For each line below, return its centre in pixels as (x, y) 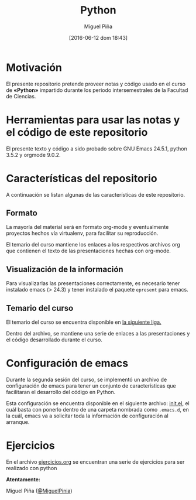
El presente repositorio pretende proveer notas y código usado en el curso (96, 84)
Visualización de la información (65, 269)
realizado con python (32, 468)
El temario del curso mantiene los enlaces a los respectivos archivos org (93, 245)
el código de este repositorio (77, 132)
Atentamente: (23, 479)
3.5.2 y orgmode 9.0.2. (33, 155)
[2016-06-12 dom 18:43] (98, 37)
